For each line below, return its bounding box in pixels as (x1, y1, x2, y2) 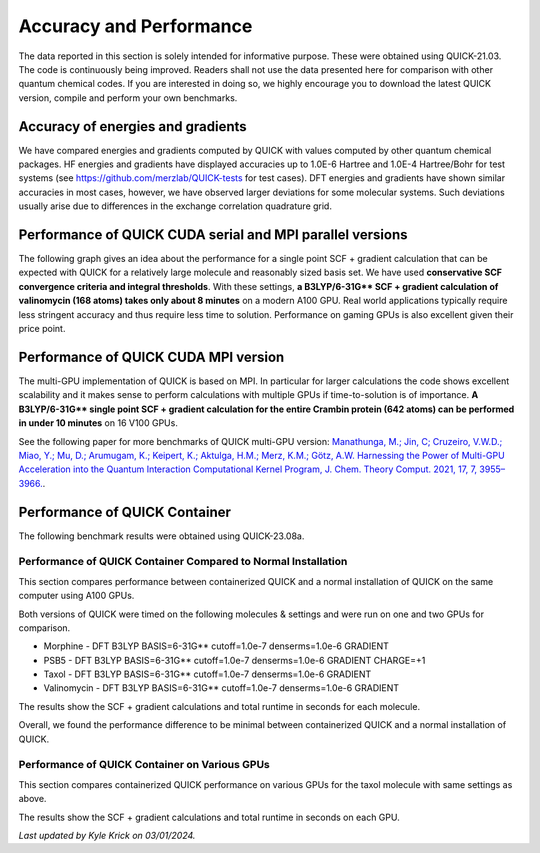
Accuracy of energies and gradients (18, 118, 247, 135)
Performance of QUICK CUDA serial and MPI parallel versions (18, 226, 408, 243)
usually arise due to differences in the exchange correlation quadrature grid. (18, 200, 332, 212)
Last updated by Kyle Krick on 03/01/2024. (18, 829, 196, 841)
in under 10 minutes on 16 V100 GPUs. (18, 417, 179, 429)
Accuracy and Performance (18, 15, 253, 37)
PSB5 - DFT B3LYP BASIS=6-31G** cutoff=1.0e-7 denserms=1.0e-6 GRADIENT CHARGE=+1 (43, 654, 426, 666)
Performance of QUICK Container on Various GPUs (18, 758, 270, 772)
